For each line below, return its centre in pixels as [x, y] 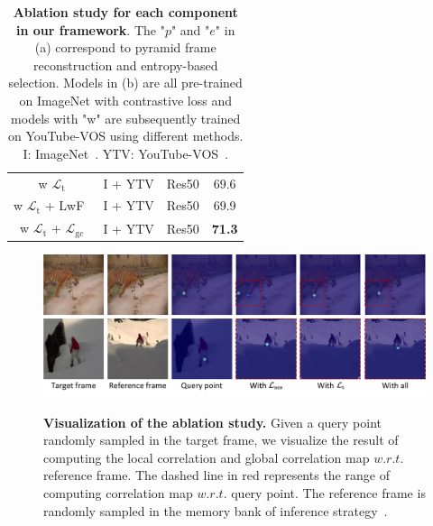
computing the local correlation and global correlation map [207, 457]
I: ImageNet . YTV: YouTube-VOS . [125, 153]
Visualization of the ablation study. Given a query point [213, 422]
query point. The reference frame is [328, 492]
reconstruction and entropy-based [125, 65]
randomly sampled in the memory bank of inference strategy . [216, 510]
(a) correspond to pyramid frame [125, 47]
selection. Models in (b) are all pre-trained [125, 83]
